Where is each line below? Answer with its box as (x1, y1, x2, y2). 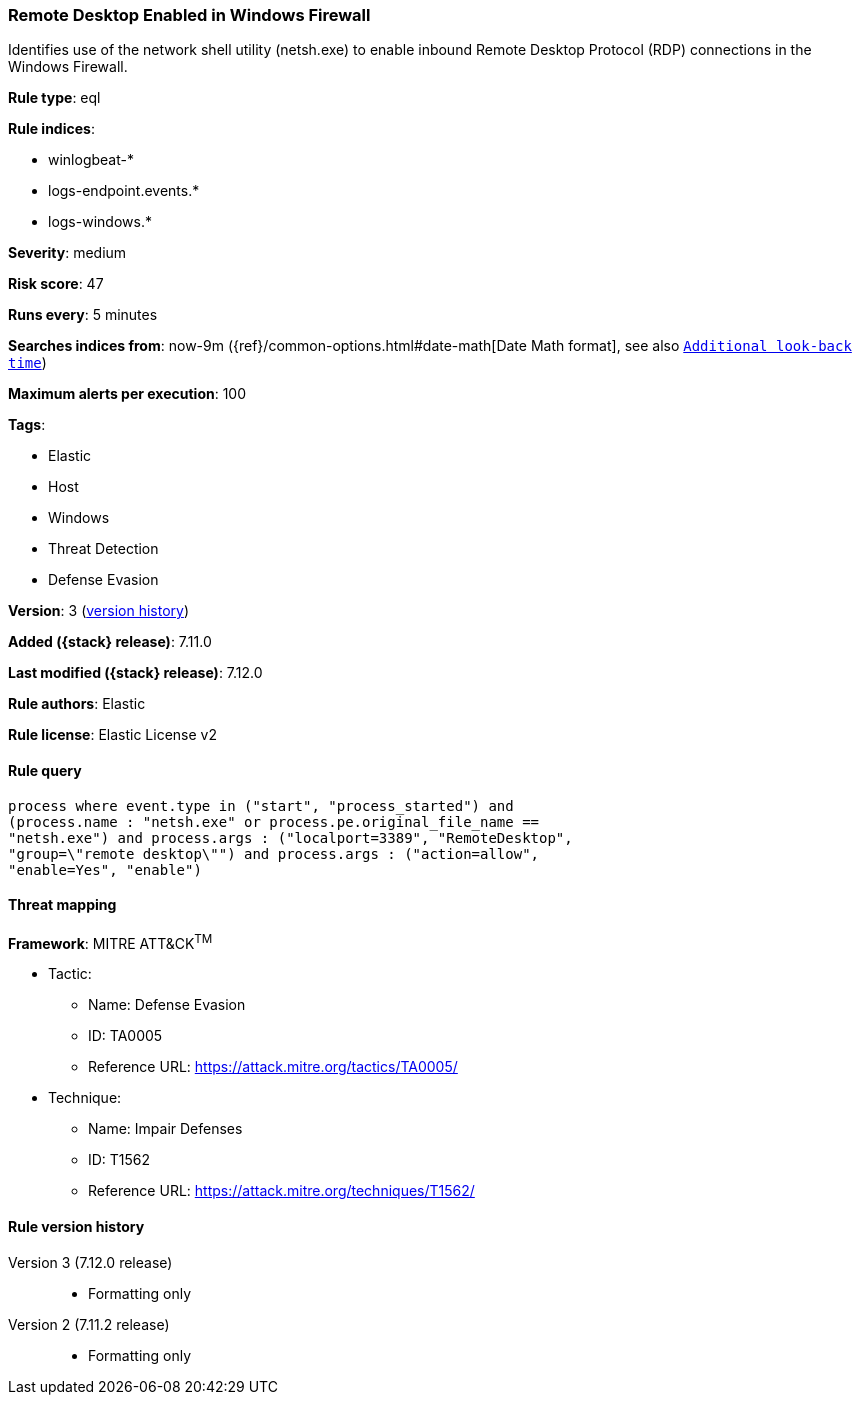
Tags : (8, 416, 46, 434)
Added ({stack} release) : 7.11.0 (8, 633, 212, 651)
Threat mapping (8, 896, 117, 914)
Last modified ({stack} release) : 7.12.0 (8, 664, 263, 682)
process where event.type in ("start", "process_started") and (8, 797, 514, 814)
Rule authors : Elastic (8, 695, 146, 713)
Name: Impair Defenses (88, 1120, 243, 1138)
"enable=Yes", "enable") (8, 861, 202, 878)
